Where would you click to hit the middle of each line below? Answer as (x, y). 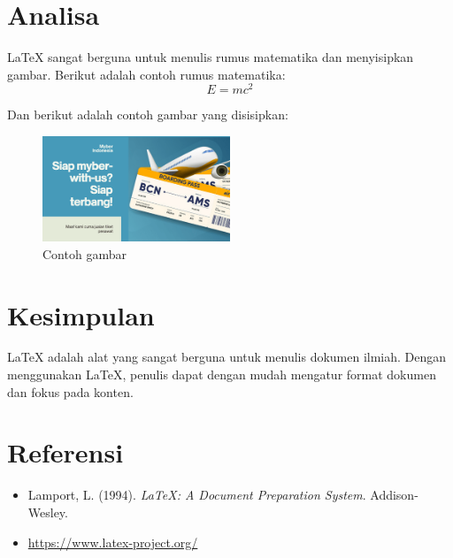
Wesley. (48, 512)
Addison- (394, 495)
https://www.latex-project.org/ (113, 542)
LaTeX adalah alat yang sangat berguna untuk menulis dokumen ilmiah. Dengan (227, 357)
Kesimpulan (81, 314)
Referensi (65, 452)
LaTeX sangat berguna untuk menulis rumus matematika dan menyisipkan (211, 57)
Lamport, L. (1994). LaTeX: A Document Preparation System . (197, 495)
